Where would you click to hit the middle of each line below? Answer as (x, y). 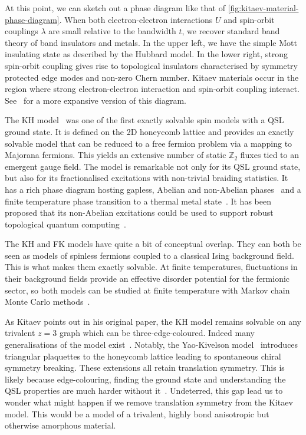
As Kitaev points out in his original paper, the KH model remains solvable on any (153, 321)
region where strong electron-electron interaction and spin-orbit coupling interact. (152, 89)
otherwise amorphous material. (60, 425)
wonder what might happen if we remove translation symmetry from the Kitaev (149, 402)
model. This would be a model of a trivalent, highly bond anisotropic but (137, 413)
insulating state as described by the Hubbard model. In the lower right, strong (147, 54)
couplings (22, 31)
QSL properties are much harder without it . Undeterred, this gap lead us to (144, 390)
